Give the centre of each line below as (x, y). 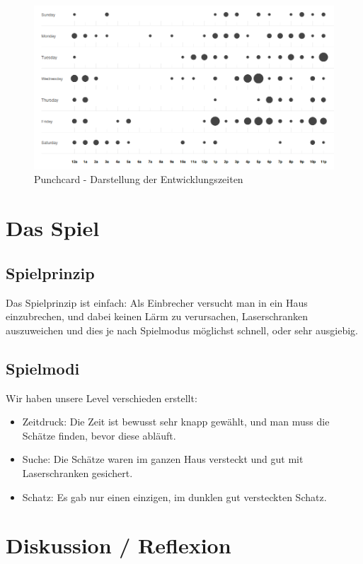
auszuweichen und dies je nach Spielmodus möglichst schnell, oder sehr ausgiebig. (182, 330)
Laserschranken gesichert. (77, 472)
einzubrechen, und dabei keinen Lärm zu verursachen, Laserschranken (157, 316)
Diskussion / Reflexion (119, 545)
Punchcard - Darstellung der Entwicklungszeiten (139, 179)
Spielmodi (43, 368)
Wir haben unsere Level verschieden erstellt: (102, 398)
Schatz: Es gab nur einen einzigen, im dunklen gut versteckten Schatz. (174, 497)
